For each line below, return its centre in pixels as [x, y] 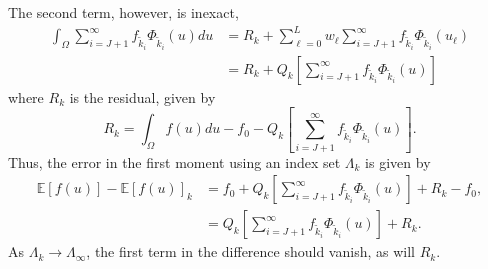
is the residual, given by [142, 96]
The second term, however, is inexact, [123, 12]
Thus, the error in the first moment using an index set [174, 161]
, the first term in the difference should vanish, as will [250, 251]
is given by [398, 161]
